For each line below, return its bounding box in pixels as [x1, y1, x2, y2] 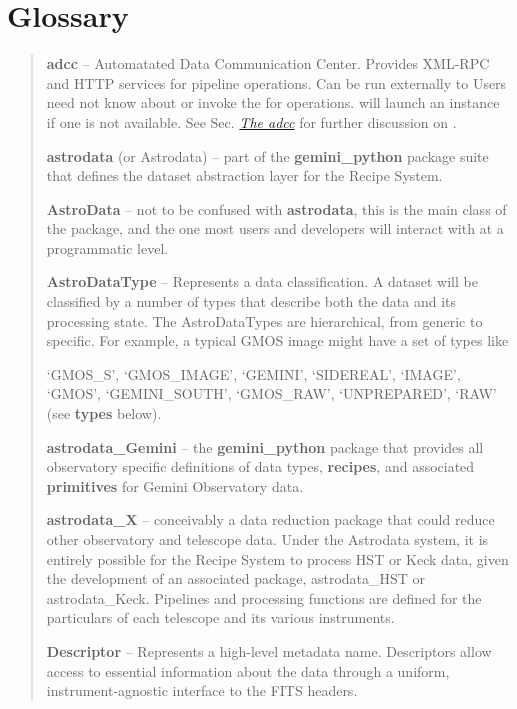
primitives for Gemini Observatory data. [46, 475, 304, 496]
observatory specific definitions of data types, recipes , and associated [46, 456, 475, 477]
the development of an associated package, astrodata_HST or [46, 568, 426, 589]
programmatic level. [46, 237, 169, 258]
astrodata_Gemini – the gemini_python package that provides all [46, 436, 484, 457]
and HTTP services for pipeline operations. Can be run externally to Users [46, 72, 507, 93]
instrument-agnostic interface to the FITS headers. [46, 680, 358, 701]
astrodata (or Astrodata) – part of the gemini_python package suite [46, 145, 489, 166]
